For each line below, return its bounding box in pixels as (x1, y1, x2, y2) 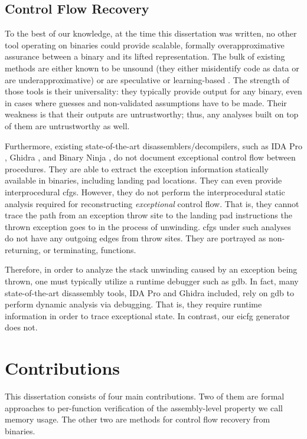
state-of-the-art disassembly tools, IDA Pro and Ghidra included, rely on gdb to (5, 286, 294, 299)
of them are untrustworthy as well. (5, 119, 130, 132)
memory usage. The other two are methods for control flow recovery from (5, 413, 270, 425)
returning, (5, 243, 41, 255)
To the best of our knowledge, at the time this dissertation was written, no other (5, 27, 297, 40)
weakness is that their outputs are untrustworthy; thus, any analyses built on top (5, 108, 299, 120)
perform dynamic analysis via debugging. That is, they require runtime (5, 298, 262, 310)
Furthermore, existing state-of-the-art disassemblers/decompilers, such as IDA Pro (5, 139, 302, 152)
